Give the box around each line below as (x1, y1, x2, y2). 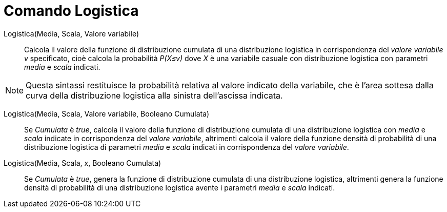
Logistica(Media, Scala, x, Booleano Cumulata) (4, 158, 161, 167)
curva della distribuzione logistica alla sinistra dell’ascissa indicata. (26, 90, 283, 101)
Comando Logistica (4, 2, 139, 20)
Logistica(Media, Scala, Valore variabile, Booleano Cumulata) (4, 109, 210, 118)
